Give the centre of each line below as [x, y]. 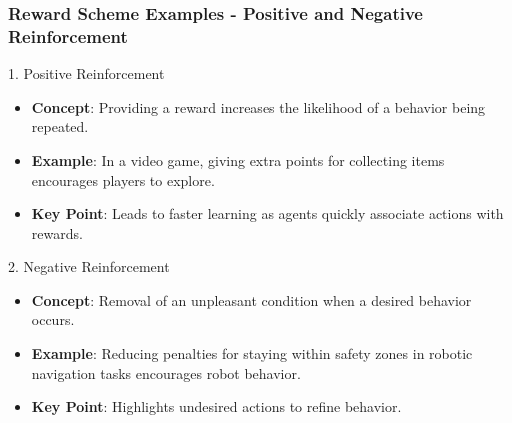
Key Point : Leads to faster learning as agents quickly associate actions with [267, 213]
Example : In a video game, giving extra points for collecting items [238, 159]
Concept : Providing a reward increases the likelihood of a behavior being [258, 106]
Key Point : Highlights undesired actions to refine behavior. [216, 406]
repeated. [60, 126]
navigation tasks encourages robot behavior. [166, 372]
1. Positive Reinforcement [86, 73]
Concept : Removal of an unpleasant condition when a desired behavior [251, 299]
